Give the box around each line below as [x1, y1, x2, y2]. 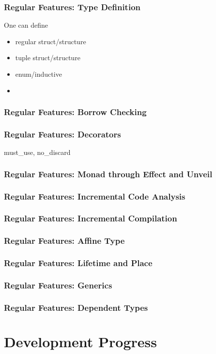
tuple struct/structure [15, 52, 80, 63]
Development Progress [4, 331, 157, 351]
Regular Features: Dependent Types [4, 301, 148, 313]
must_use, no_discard [4, 147, 71, 157]
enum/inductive [15, 69, 62, 79]
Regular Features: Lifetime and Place [4, 257, 153, 269]
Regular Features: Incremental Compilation [4, 212, 177, 224]
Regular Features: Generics [4, 279, 112, 291]
